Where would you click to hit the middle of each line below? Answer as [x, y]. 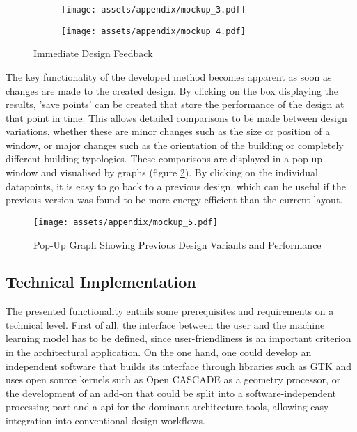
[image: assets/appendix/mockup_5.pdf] [126, 222]
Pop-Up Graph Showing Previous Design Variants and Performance [177, 244]
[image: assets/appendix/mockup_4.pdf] [153, 31]
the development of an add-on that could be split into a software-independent [171, 393]
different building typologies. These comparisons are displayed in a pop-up [164, 159]
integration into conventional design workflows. [105, 421]
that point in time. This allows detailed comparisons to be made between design [176, 117]
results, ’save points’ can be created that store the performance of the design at [175, 104]
